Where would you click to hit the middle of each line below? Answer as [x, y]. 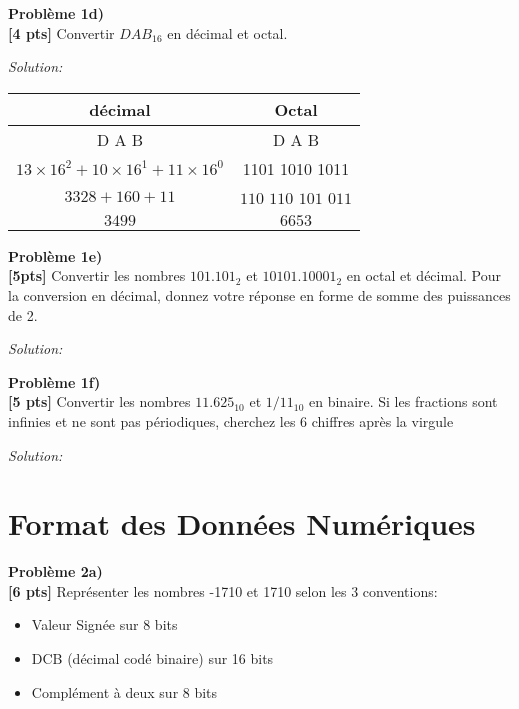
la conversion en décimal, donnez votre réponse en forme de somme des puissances [259, 294]
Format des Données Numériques [242, 523]
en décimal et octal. [227, 32]
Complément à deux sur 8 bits [124, 691]
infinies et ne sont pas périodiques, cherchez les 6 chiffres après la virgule [231, 420]
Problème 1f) [54, 381]
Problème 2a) [55, 571]
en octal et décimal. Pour [423, 275]
